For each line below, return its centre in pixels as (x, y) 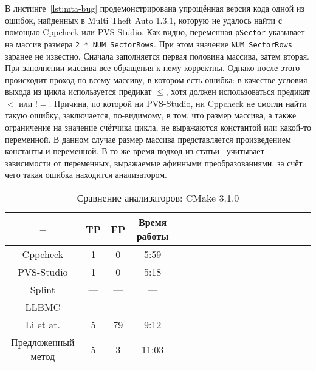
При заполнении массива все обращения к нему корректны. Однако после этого (153, 68)
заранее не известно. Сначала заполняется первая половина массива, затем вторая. (157, 56)
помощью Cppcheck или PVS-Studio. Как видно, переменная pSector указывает (155, 32)
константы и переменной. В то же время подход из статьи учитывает (135, 151)
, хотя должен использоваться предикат (238, 91)
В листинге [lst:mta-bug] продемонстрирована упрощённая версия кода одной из (155, 8)
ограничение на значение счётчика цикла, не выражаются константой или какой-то (158, 127)
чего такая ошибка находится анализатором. (86, 175)
